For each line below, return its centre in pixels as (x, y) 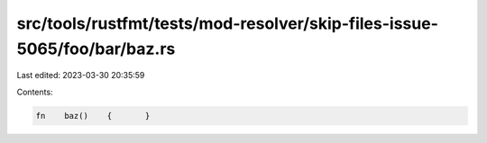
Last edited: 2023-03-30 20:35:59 (81, 76)
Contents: (35, 92)
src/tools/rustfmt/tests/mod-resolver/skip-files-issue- (228, 23)
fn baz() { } (93, 116)
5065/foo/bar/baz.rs (96, 49)
